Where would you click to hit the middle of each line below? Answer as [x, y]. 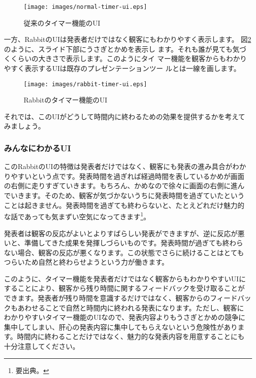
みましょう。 [25, 126]
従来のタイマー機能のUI [62, 22]
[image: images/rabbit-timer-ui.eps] [85, 84]
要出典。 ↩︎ [32, 370]
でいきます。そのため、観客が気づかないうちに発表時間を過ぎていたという [124, 195]
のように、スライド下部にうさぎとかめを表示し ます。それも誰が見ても [118, 49]
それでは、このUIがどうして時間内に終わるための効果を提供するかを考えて [125, 116]
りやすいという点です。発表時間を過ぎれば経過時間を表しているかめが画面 [124, 176]
